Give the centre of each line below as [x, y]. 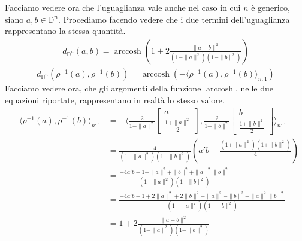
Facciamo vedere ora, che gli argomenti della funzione [103, 88]
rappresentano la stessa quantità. [65, 31]
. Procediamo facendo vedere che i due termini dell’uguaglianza [174, 19]
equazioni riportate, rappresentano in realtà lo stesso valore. [115, 100]
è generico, [271, 7]
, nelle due [254, 88]
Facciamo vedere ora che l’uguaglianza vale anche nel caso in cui [123, 7]
